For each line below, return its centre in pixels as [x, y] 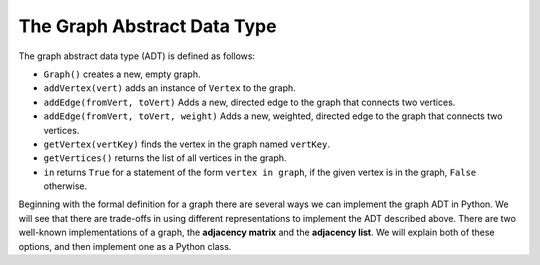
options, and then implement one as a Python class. [125, 246]
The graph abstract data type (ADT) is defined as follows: [136, 56]
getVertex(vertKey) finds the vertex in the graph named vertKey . [186, 144]
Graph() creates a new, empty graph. [122, 74]
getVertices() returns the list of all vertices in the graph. [165, 158]
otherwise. [65, 186]
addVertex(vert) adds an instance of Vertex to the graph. [170, 88]
